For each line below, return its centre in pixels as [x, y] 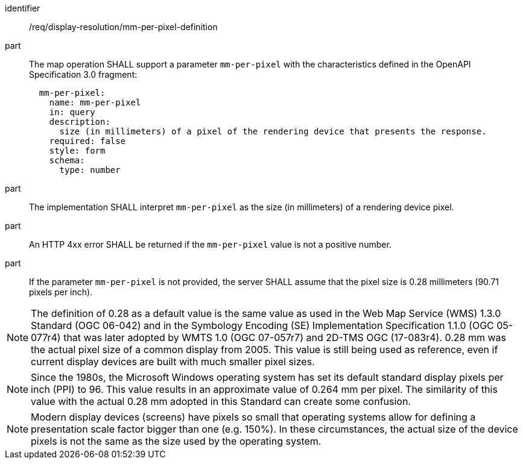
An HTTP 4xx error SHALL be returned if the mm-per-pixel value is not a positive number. [210, 244]
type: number [90, 170]
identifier [23, 8]
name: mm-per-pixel [95, 102]
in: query [72, 112]
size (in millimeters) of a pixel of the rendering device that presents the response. [273, 131]
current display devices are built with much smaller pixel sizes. [173, 362]
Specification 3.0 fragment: [83, 74]
